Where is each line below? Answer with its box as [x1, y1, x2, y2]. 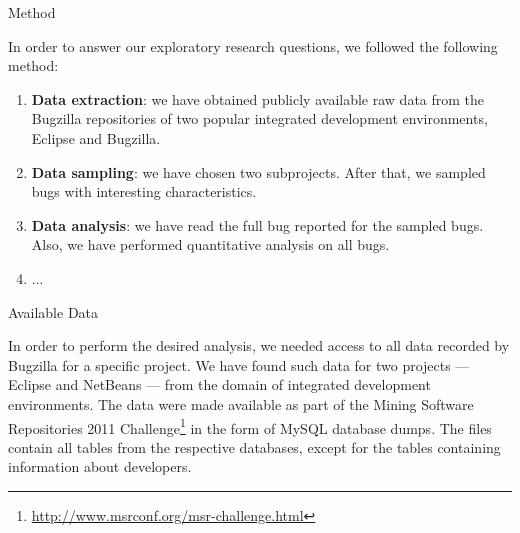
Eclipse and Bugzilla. [31, 127, 161, 148]
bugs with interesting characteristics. [31, 181, 257, 202]
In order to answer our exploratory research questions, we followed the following [8, 35, 498, 56]
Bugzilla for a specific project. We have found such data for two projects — [8, 354, 470, 375]
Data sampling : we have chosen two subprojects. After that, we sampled [31, 161, 486, 182]
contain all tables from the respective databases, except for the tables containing [8, 436, 501, 457]
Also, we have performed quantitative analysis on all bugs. [31, 234, 390, 255]
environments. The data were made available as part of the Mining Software [8, 393, 474, 414]
